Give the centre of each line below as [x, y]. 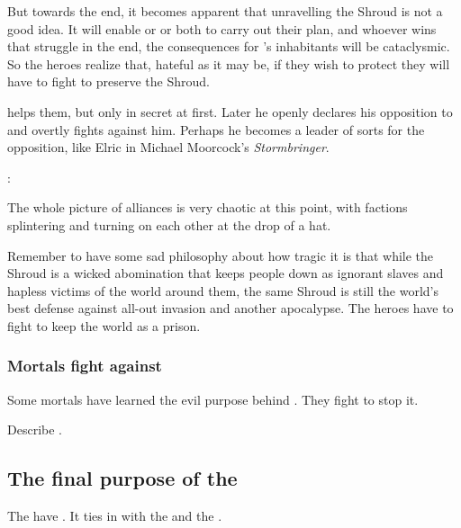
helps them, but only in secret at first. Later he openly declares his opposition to [230, 111]
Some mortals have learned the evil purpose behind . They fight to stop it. [213, 399]
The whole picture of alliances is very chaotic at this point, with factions [208, 207]
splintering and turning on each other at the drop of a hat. [169, 224]
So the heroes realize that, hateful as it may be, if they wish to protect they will [229, 63]
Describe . [35, 430]
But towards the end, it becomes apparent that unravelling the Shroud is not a [225, 11]
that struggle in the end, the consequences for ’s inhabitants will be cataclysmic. [229, 46]
